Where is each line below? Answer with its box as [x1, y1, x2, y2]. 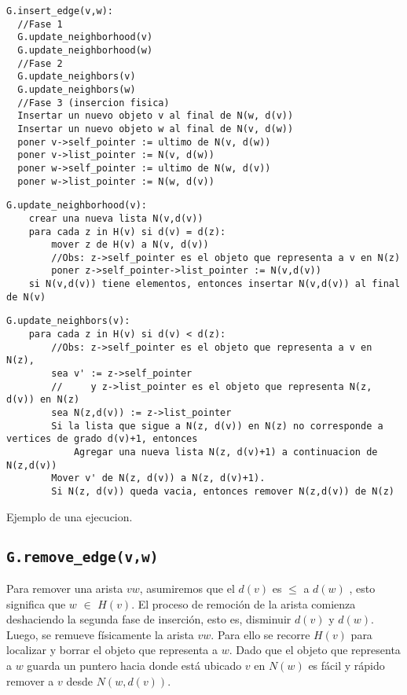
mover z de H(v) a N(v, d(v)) [51, 239, 209, 251]
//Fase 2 [17, 57, 63, 69]
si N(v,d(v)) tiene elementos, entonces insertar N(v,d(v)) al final [28, 278, 401, 290]
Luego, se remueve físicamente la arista [6, 626, 194, 642]
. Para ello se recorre [211, 626, 310, 642]
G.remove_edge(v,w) [6, 548, 159, 565]
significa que [6, 595, 66, 612]
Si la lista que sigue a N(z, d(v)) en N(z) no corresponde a [51, 420, 383, 432]
